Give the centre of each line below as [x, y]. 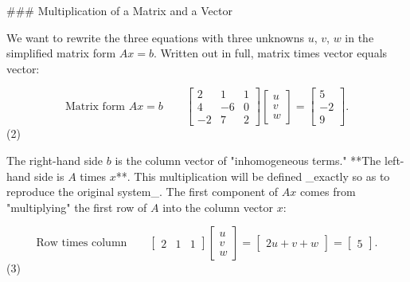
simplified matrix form [61, 53]
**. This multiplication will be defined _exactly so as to [253, 176]
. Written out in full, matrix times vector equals [270, 53]
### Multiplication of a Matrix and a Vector [119, 10]
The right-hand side [55, 161]
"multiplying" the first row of [77, 207]
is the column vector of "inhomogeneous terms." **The [248, 161]
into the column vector [218, 207]
